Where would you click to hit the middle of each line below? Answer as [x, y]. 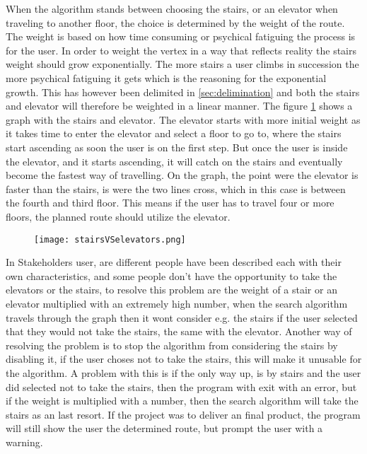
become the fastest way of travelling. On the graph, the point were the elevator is [182, 175]
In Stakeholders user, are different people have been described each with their [174, 262]
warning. [24, 442]
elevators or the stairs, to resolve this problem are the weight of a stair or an [171, 290]
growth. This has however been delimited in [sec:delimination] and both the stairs [183, 92]
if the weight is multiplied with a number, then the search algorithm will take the [182, 401]
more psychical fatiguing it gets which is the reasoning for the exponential [166, 77]
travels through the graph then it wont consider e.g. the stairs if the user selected [182, 317]
